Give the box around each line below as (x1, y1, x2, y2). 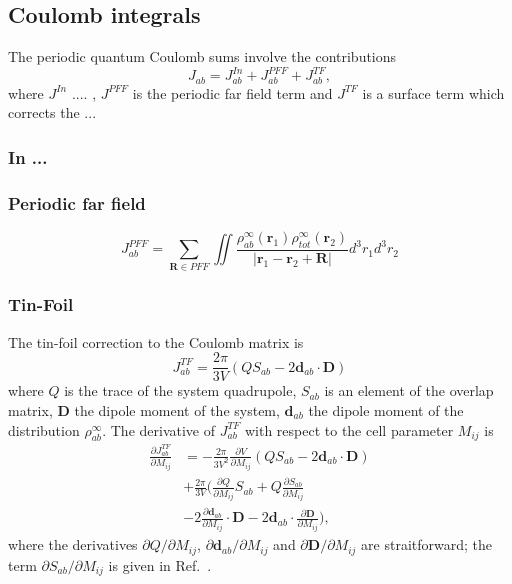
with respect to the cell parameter (244, 419, 454, 440)
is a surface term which (362, 82, 505, 103)
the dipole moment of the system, (74, 400, 280, 421)
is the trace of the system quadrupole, (64, 380, 297, 401)
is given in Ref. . (108, 554, 212, 575)
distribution (8, 419, 80, 440)
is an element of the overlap (324, 380, 494, 401)
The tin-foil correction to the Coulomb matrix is (8, 331, 304, 352)
